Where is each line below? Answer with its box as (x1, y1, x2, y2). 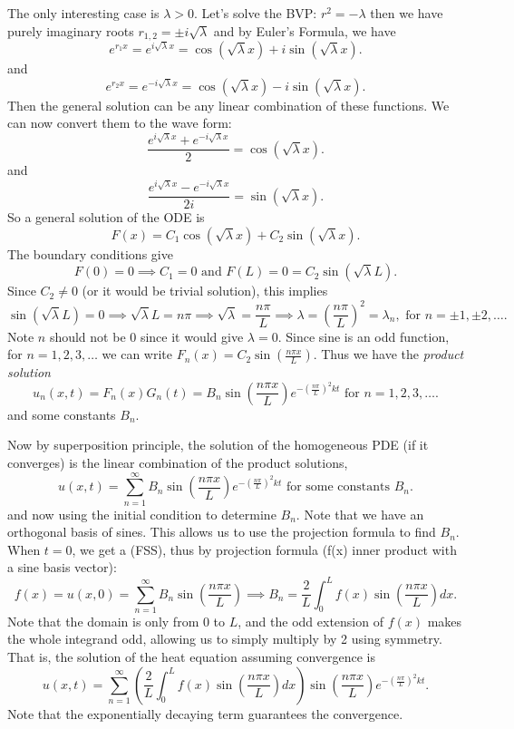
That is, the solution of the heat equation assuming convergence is (7, 647, 376, 666)
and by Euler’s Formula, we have (213, 21, 396, 40)
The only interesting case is (7, 4, 160, 22)
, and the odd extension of (238, 611, 383, 630)
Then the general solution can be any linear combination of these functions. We (7, 95, 450, 114)
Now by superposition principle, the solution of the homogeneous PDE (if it (7, 435, 429, 454)
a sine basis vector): (7, 558, 117, 577)
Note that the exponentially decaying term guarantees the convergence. (7, 704, 403, 723)
